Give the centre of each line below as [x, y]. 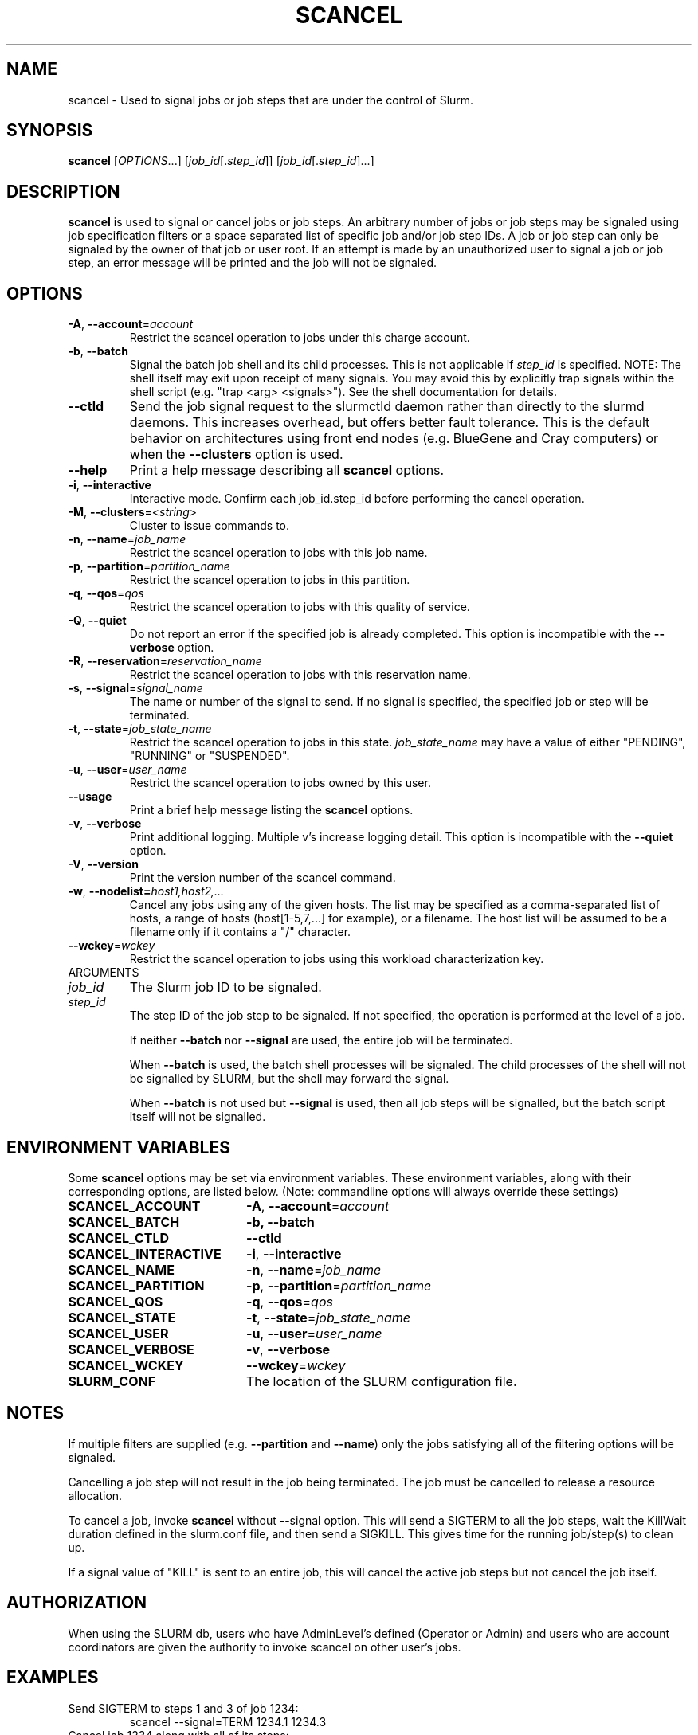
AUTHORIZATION [77, 1603]
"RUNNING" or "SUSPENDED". [210, 756]
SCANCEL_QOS [116, 1301]
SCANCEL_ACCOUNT [134, 1206]
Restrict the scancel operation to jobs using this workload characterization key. [337, 959]
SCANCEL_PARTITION [136, 1285]
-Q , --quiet [97, 621]
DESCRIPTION [63, 191]
